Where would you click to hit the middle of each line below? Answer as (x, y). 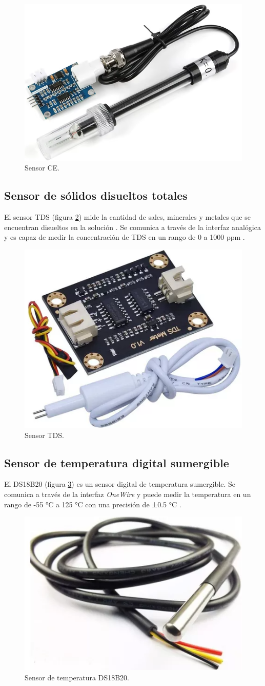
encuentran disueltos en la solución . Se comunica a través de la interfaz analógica (132, 227)
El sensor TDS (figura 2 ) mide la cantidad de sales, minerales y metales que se (127, 217)
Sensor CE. (42, 168)
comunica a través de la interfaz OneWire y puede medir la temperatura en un (128, 494)
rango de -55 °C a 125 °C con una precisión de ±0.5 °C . (93, 504)
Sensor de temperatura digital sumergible (117, 462)
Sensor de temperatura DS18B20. (77, 677)
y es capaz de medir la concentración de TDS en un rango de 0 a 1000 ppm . (125, 237)
